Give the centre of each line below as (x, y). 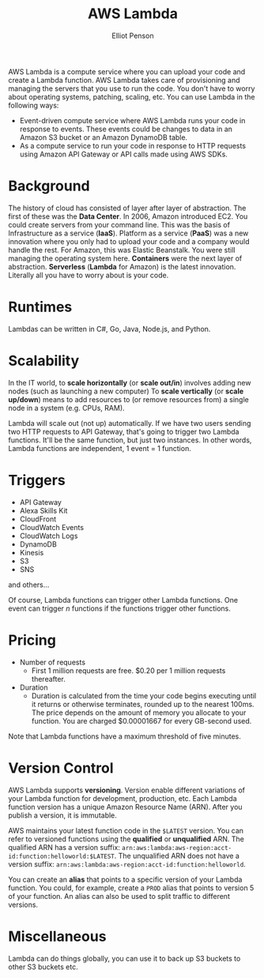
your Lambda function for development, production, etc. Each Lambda (123, 798)
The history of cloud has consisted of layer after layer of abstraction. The (127, 208)
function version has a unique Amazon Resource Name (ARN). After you (125, 807)
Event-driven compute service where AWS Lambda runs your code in (132, 120)
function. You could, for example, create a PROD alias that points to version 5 (131, 888)
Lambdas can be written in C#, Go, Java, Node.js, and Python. (109, 329)
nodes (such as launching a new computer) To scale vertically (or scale (126, 391)
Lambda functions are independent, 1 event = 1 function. (100, 448)
